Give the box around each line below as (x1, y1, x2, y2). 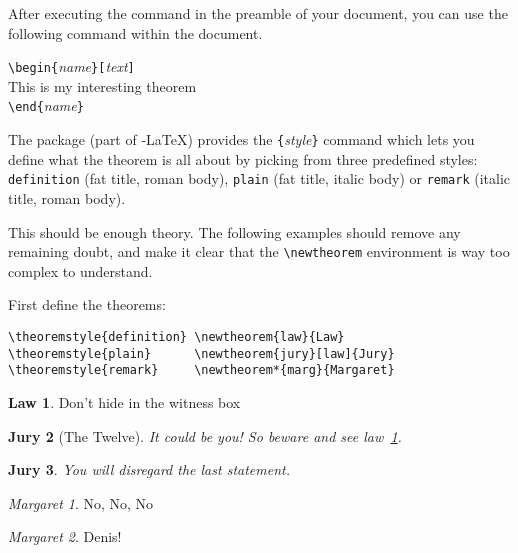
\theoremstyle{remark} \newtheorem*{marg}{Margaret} (8, 363, 395, 378)
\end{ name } (8, 95, 84, 116)
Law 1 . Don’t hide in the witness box (8, 392, 241, 412)
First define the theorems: (8, 294, 166, 315)
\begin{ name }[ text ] (8, 56, 135, 77)
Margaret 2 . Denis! (8, 526, 122, 547)
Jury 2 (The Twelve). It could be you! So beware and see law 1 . (8, 425, 402, 446)
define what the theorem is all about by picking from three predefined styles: (8, 148, 478, 169)
